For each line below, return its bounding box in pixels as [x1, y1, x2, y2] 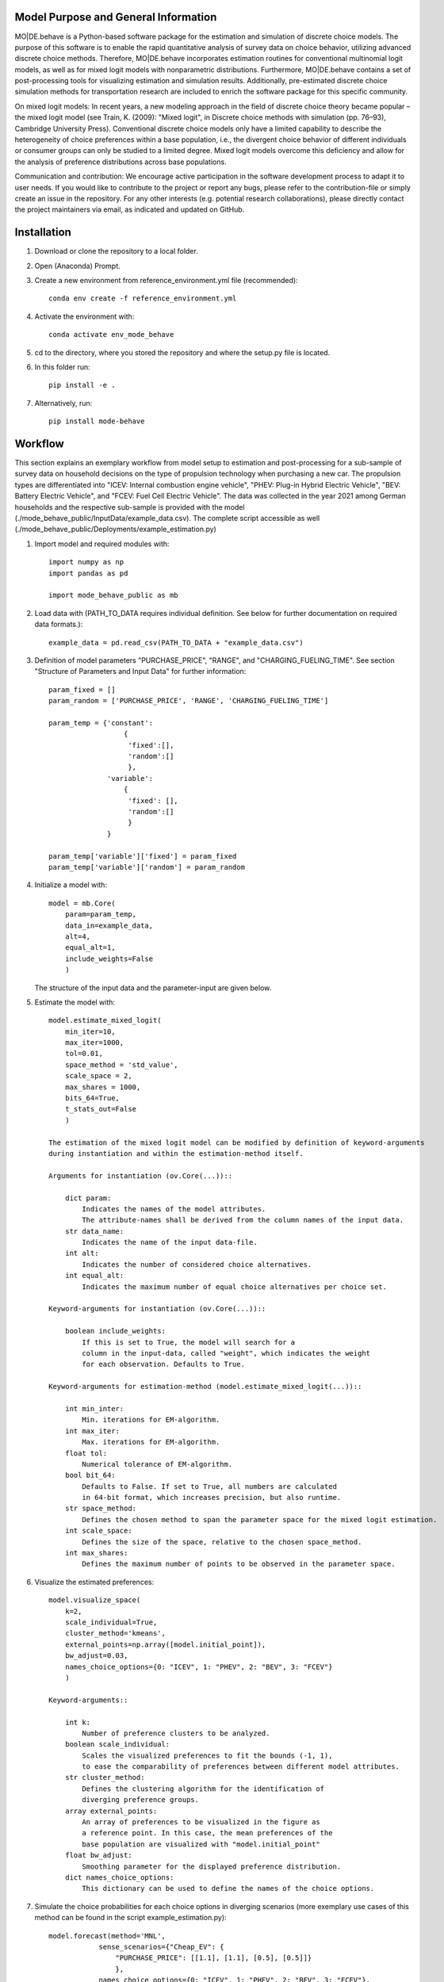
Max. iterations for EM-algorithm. [82, 1437, 220, 1447]
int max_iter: [64, 1426, 121, 1435]
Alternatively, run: [34, 398, 93, 407]
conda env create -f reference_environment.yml [48, 294, 237, 303]
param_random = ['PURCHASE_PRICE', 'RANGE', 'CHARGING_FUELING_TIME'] [48, 696, 329, 706]
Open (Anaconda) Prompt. [34, 261, 121, 270]
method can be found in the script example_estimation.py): [34, 1913, 227, 1923]
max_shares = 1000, [64, 1082, 141, 1092]
